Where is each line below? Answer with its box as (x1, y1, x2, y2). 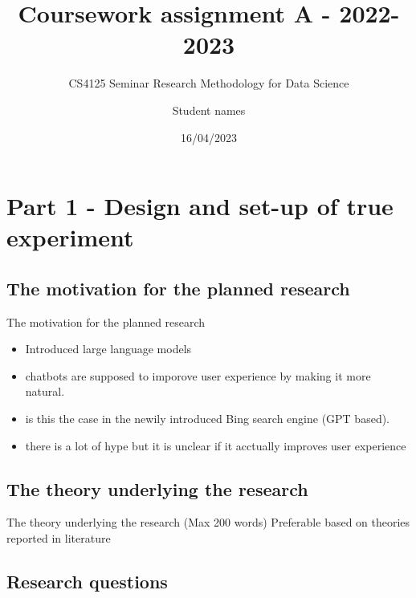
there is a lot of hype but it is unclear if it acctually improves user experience (25, 437, 406, 454)
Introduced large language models (25, 340, 192, 357)
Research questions (6, 569, 168, 594)
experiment (6, 221, 134, 254)
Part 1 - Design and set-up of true (6, 189, 394, 222)
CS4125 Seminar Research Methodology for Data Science (68, 75, 349, 92)
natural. (25, 383, 65, 400)
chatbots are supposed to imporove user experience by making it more (25, 367, 371, 384)
